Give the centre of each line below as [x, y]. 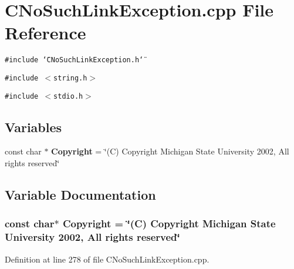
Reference [45, 33]
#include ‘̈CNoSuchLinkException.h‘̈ [74, 60]
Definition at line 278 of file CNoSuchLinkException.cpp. [107, 259]
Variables [33, 127]
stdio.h [68, 96]
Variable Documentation [80, 195]
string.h [70, 78]
